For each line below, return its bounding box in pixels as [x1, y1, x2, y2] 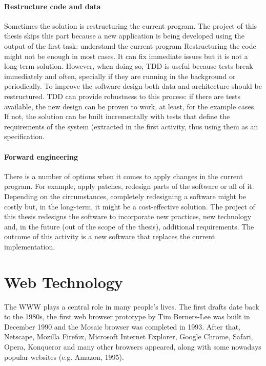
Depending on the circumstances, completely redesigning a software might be [4, 190, 246, 201]
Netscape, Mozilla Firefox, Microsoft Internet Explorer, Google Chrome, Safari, [4, 331, 253, 342]
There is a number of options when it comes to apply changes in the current [4, 170, 243, 181]
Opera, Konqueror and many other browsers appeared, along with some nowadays [4, 341, 261, 352]
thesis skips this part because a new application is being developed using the [4, 30, 244, 41]
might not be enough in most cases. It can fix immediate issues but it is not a [4, 50, 248, 61]
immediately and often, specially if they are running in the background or [4, 70, 236, 81]
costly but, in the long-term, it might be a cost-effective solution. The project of [4, 201, 255, 211]
